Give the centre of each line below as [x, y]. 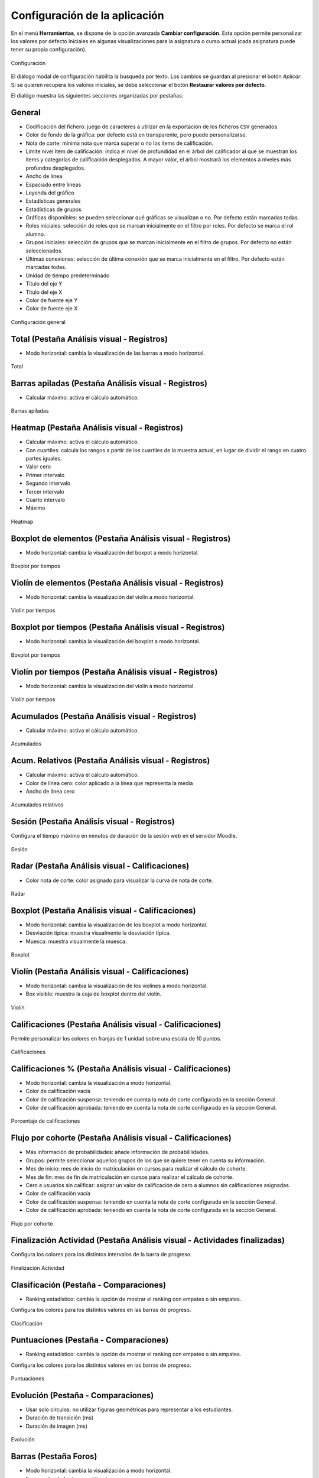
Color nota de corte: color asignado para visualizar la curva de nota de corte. [120, 880]
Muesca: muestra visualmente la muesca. [76, 941]
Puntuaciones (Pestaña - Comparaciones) [90, 1340]
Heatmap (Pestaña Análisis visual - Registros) [97, 428]
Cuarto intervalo [45, 500]
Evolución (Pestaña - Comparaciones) [82, 1396]
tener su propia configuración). [49, 50]
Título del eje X [44, 292]
